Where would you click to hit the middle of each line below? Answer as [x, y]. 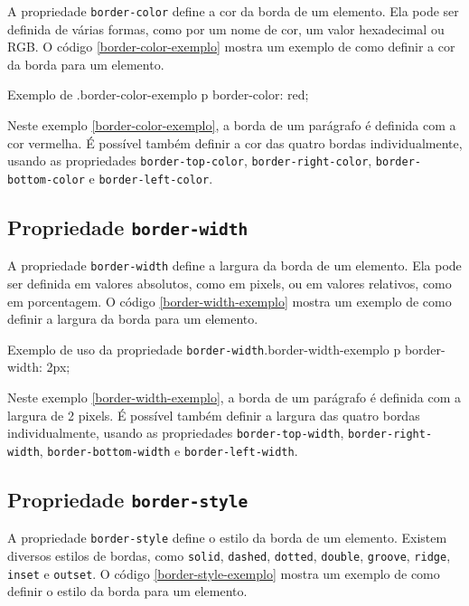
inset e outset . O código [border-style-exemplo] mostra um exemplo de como [224, 573]
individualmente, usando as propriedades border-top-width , [176, 433]
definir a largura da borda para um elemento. [133, 319]
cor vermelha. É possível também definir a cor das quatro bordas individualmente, [235, 142]
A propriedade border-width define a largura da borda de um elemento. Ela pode [234, 265]
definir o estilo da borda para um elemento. [127, 591]
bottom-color [46, 180]
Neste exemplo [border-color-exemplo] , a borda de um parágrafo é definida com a [232, 125]
